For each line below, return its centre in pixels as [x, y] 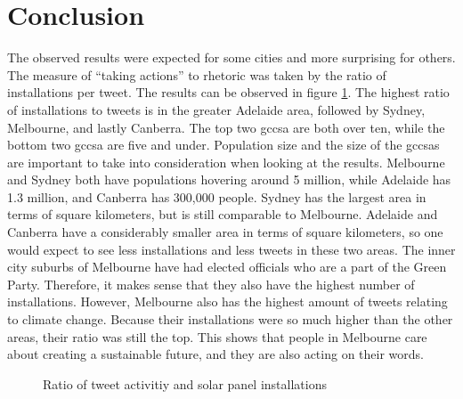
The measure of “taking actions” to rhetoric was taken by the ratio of [197, 74]
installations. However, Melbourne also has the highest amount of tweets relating [227, 301]
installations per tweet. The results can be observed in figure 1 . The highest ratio [228, 92]
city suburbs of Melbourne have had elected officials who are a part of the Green [227, 267]
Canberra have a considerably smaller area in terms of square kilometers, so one [225, 232]
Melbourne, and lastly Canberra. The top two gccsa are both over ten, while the [226, 127]
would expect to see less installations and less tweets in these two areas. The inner [231, 249]
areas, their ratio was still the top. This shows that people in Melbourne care [217, 336]
